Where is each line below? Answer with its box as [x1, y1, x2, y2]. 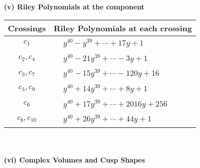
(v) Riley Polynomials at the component [4, 1, 145, 11]
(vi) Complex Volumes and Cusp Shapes [4, 154, 145, 165]
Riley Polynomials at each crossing [53, 22, 192, 34]
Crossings [8, 22, 46, 34]
